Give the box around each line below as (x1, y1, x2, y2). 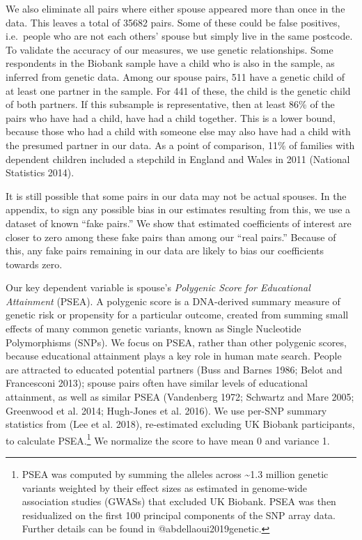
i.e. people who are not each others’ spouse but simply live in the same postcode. (6, 29, 353, 43)
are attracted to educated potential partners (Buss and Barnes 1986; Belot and (6, 362, 343, 376)
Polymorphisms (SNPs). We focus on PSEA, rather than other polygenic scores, (6, 334, 347, 349)
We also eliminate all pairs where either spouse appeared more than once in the (6, 1, 345, 15)
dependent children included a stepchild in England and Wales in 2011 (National (6, 151, 350, 166)
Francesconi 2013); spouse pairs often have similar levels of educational (6, 376, 308, 390)
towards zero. (6, 256, 63, 271)
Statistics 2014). (6, 165, 74, 180)
